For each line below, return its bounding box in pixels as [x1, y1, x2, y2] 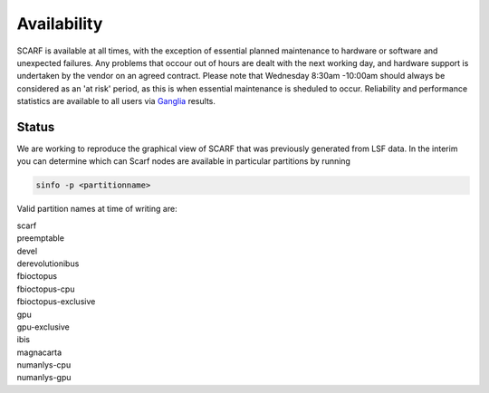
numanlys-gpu [16, 372, 72, 383]
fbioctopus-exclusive [16, 296, 96, 307]
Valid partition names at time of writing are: [16, 204, 177, 215]
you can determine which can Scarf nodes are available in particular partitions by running [16, 156, 350, 167]
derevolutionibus [16, 258, 80, 269]
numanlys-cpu [16, 359, 72, 370]
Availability [16, 14, 103, 34]
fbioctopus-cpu [16, 283, 75, 294]
